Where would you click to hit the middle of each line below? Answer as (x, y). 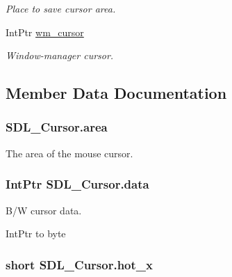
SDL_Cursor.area (57, 127)
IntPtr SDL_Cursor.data (77, 184)
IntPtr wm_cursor (45, 32)
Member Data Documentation (116, 93)
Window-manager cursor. (60, 55)
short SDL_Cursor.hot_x (79, 264)
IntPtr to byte (36, 234)
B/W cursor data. (44, 210)
